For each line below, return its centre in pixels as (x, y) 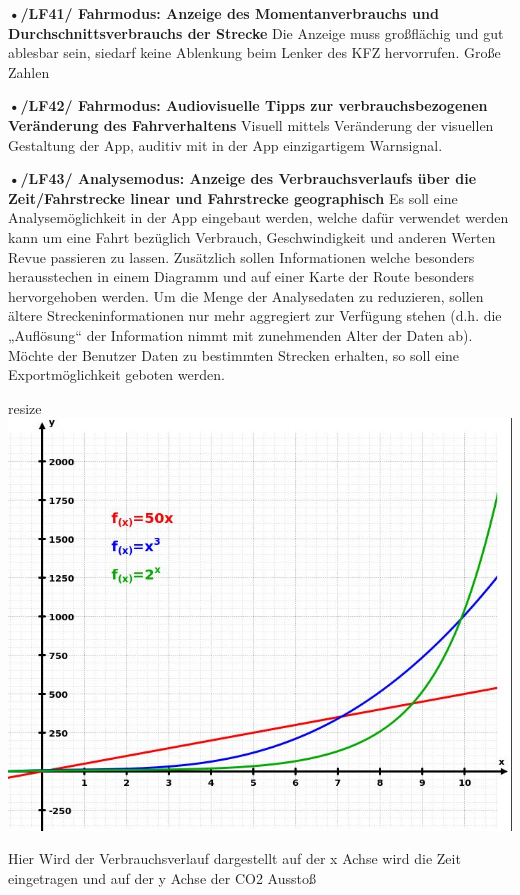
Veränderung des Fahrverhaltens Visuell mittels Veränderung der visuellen (251, 124)
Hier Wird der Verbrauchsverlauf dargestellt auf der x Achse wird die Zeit (234, 858)
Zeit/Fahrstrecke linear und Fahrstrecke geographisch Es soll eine (233, 197)
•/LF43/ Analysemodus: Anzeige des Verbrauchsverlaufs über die (242, 178)
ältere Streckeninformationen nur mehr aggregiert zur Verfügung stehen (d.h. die (255, 315)
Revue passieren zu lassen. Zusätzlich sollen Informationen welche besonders (241, 256)
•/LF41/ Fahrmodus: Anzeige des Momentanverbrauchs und (223, 13)
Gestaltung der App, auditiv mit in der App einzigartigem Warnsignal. (225, 144)
